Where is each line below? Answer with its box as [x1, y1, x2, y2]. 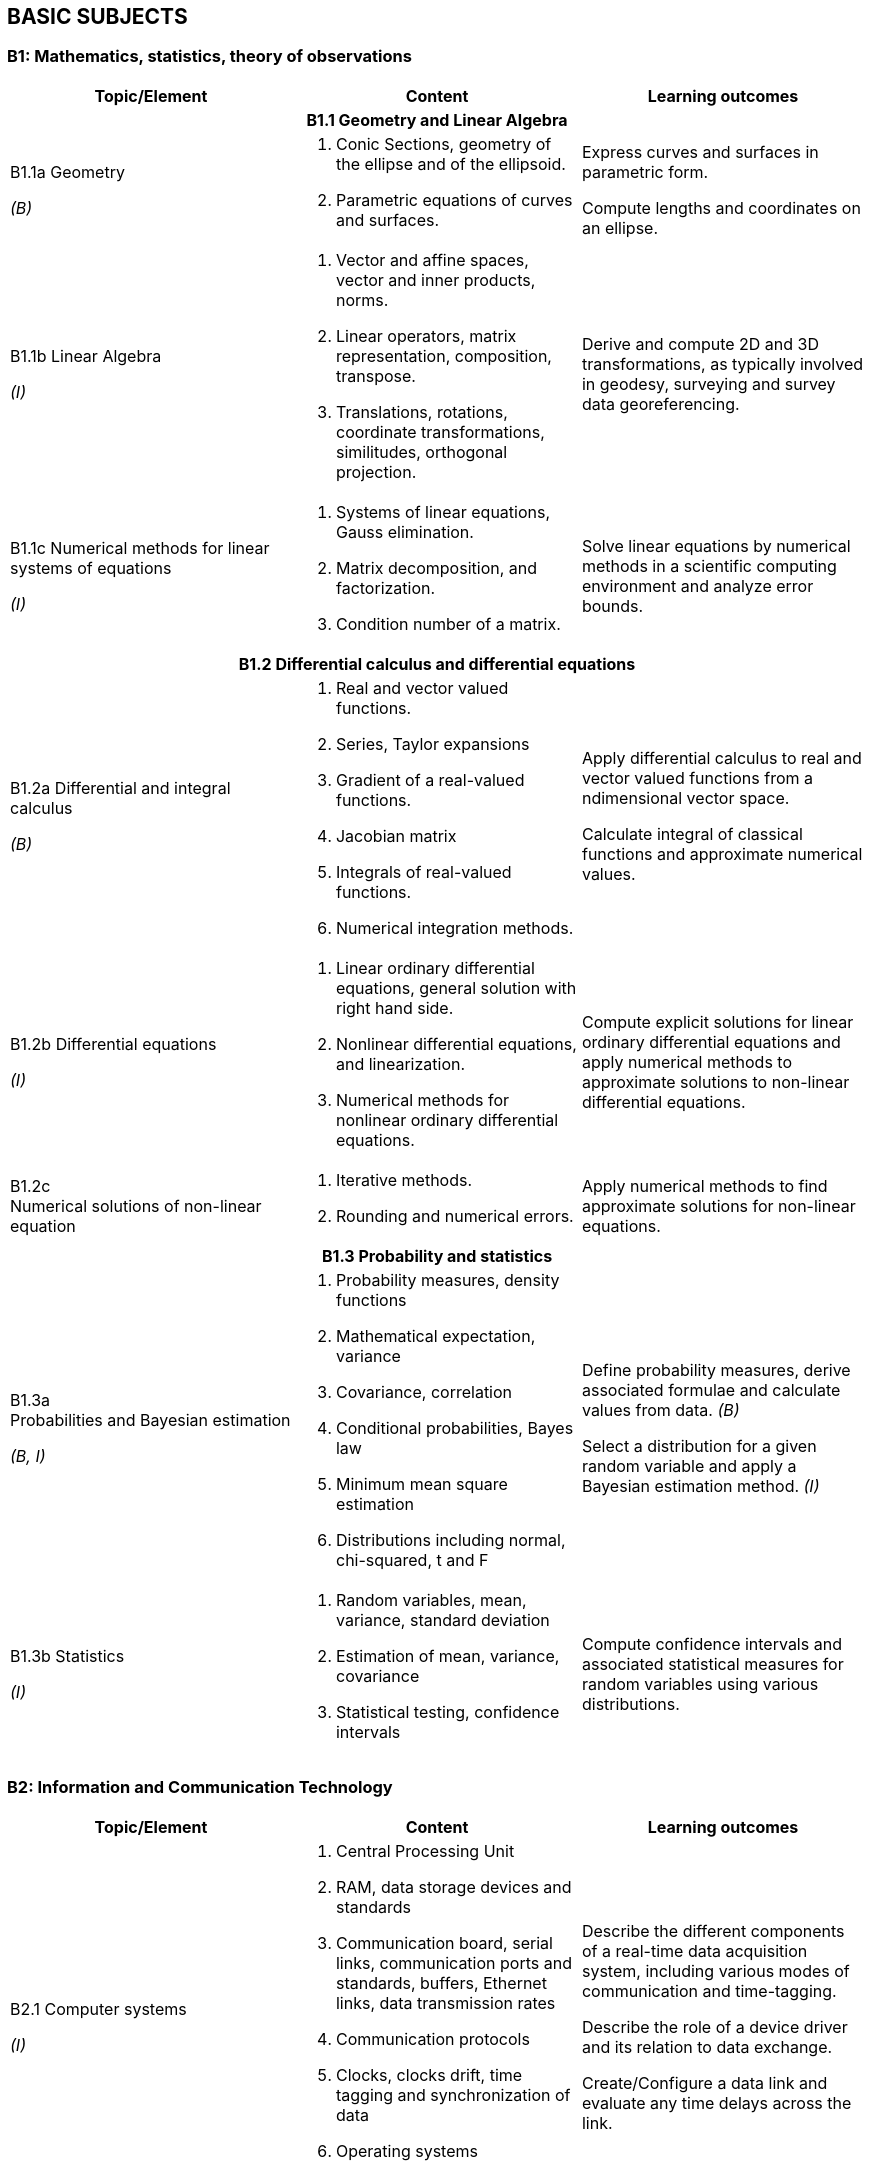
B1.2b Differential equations [10, 1033, 217, 1054]
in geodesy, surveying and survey [581, 373, 836, 394]
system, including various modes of [581, 1960, 850, 1981]
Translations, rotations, [335, 401, 508, 422]
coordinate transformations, [335, 421, 545, 442]
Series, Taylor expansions [335, 733, 530, 754]
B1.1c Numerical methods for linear [10, 537, 270, 558]
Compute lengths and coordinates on [581, 197, 861, 218]
